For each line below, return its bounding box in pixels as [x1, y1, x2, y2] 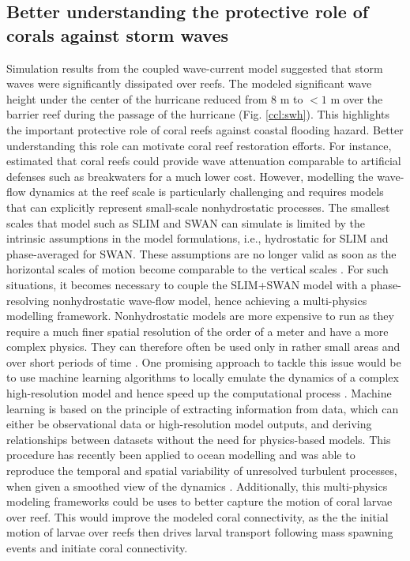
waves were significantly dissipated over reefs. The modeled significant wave [6, 75, 372, 92]
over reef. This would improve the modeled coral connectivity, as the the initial [6, 508, 389, 525]
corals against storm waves [6, 22, 229, 47]
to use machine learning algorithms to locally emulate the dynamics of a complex [6, 369, 399, 386]
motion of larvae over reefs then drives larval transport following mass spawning [6, 524, 393, 540]
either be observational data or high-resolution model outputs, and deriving [6, 416, 372, 432]
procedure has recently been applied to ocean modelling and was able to [6, 446, 355, 463]
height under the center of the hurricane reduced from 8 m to [6, 90, 303, 107]
